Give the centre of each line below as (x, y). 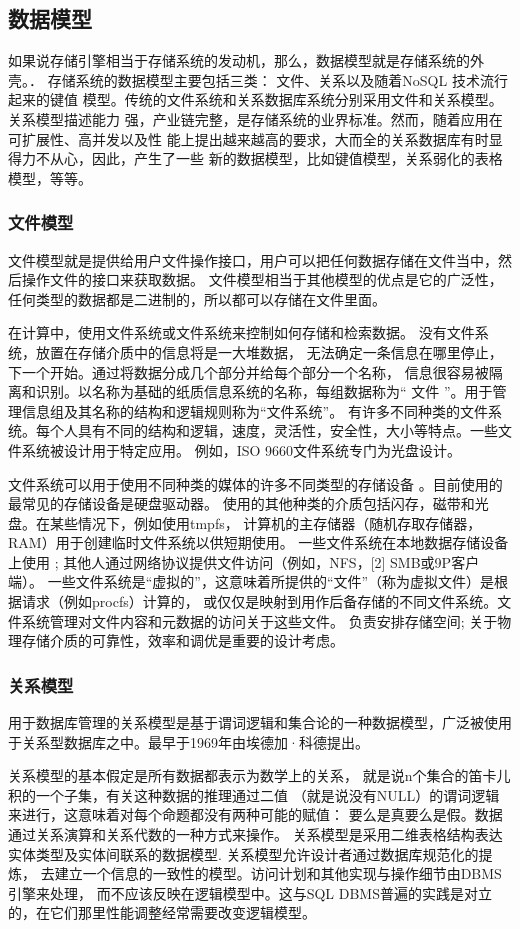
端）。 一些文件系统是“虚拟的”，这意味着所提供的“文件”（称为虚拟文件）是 (251, 581)
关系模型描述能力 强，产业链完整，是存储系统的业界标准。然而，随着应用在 (255, 118)
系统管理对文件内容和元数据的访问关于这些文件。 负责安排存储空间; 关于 (259, 620)
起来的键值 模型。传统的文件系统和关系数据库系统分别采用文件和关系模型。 (255, 99)
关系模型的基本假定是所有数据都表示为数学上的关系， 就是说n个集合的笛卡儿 (259, 775)
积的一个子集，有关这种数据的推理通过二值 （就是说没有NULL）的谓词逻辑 (254, 794)
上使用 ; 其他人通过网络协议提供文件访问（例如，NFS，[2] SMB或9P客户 (244, 561)
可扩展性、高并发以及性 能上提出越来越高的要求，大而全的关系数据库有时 (248, 138)
